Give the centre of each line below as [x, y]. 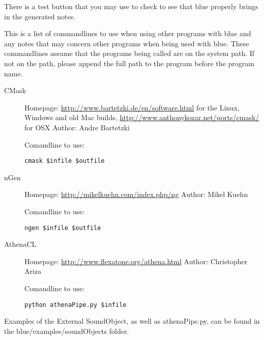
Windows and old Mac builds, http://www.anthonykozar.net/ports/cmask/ [142, 117]
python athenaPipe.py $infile [76, 305]
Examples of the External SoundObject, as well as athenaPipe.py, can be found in [132, 321]
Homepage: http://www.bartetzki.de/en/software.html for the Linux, [132, 107]
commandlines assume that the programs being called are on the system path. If [129, 53]
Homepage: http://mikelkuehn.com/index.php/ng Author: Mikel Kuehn [136, 194]
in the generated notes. [40, 16]
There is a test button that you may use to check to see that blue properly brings [131, 6]
